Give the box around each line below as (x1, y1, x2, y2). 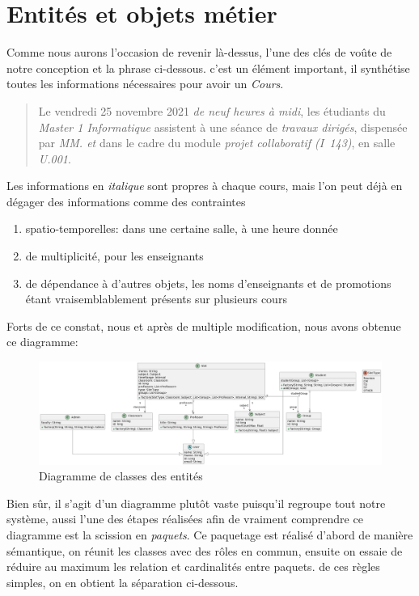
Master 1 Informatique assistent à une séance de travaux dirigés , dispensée (38, 118, 408, 135)
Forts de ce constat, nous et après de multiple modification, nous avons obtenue (6, 317, 401, 334)
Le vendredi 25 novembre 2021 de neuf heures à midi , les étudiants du (38, 102, 386, 119)
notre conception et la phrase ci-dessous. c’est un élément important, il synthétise (6, 59, 410, 76)
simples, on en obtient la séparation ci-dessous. (6, 573, 239, 590)
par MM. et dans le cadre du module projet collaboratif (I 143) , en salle (38, 134, 396, 151)
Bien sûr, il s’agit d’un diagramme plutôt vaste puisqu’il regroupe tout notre (6, 494, 386, 511)
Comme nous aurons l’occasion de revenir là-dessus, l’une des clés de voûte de (6, 44, 392, 61)
